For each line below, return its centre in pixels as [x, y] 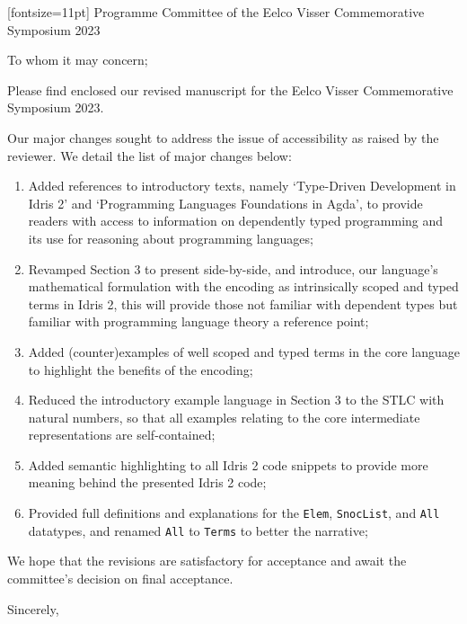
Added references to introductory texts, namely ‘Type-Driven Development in [242, 186]
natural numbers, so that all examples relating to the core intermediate [224, 417]
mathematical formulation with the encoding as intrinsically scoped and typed [243, 286]
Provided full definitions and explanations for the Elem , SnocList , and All [234, 513]
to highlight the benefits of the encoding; [141, 369]
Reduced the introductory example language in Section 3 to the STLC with [236, 400]
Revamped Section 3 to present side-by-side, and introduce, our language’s [233, 268]
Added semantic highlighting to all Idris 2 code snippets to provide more [228, 464]
